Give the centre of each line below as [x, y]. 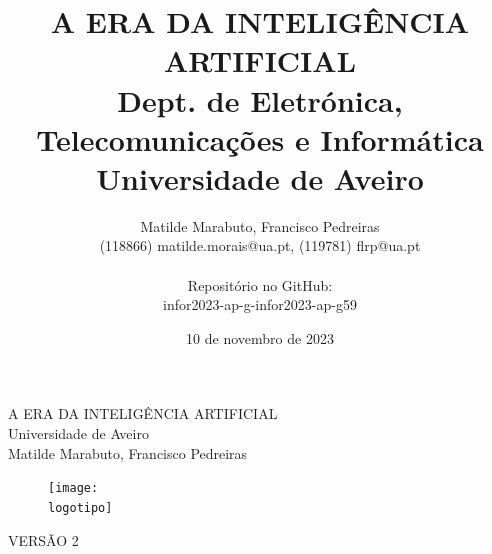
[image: [73, 488]
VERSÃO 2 [43, 539]
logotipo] [80, 507]
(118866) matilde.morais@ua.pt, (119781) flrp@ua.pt [260, 245]
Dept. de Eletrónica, [260, 99]
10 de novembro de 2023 [260, 337]
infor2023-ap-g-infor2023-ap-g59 [260, 304]
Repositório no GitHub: [260, 284]
